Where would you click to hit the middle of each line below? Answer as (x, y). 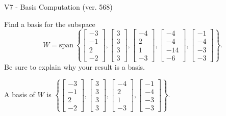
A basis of (20, 94)
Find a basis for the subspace (50, 24)
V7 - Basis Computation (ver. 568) (58, 7)
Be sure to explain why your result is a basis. (75, 66)
